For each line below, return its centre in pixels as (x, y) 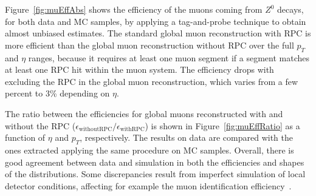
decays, (290, 9)
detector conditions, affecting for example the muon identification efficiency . (148, 185)
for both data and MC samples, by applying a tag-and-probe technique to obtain (156, 21)
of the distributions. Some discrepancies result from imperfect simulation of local (155, 174)
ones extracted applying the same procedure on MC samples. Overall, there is (149, 150)
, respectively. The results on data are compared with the (187, 137)
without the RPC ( (40, 125)
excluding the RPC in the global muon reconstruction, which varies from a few (152, 81)
